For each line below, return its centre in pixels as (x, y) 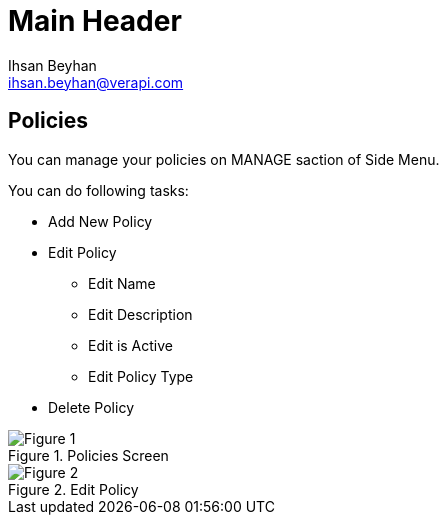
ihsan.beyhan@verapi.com (96, 82)
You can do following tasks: (98, 190)
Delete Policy (91, 407)
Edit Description (140, 314)
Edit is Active (130, 345)
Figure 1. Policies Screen (88, 455)
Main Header (95, 21)
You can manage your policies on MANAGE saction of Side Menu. (224, 159)
